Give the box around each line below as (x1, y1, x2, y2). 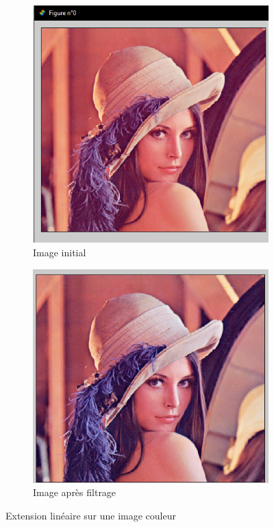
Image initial (33, 245, 86, 260)
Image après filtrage (33, 485, 116, 500)
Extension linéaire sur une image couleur (5, 508, 176, 522)
